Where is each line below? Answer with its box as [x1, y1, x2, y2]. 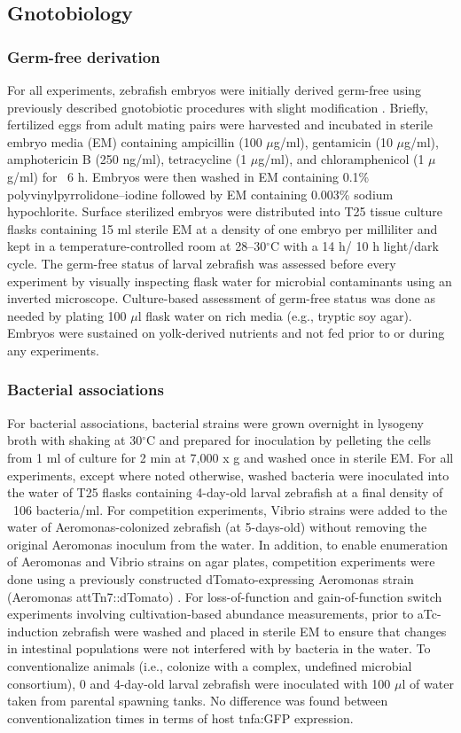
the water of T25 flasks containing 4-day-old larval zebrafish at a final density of [7, 483, 443, 502]
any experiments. [7, 340, 99, 359]
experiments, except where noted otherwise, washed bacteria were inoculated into [7, 465, 449, 484]
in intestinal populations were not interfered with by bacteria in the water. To [7, 639, 431, 658]
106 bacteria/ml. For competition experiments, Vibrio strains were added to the [12, 500, 448, 519]
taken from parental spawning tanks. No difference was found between [7, 691, 388, 710]
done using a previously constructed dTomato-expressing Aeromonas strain [7, 570, 414, 589]
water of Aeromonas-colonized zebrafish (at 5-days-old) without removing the [7, 518, 427, 536]
